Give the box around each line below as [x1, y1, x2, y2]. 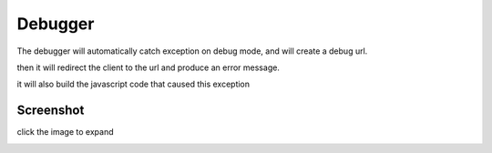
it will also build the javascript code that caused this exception [16, 78, 251, 90]
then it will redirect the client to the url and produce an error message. [16, 62, 280, 73]
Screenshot [16, 103, 85, 118]
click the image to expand [16, 127, 114, 138]
